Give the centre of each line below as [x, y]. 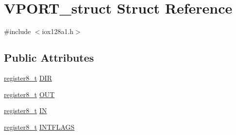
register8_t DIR [28, 77]
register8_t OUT [29, 94]
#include [17, 31]
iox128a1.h [58, 31]
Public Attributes [49, 58]
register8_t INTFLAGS [39, 127]
